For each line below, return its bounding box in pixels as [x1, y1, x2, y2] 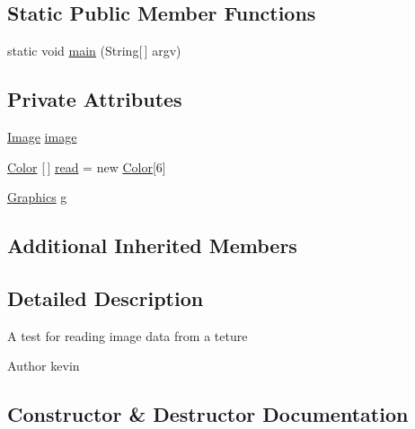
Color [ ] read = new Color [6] [7, 157, 166, 176]
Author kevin [7, 356, 80, 375]
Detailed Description [7, 284, 204, 311]
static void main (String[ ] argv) [7, 41, 181, 60]
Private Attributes [7, 85, 182, 113]
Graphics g [7, 188, 67, 206]
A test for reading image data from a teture [7, 326, 248, 345]
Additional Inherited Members [7, 232, 297, 259]
